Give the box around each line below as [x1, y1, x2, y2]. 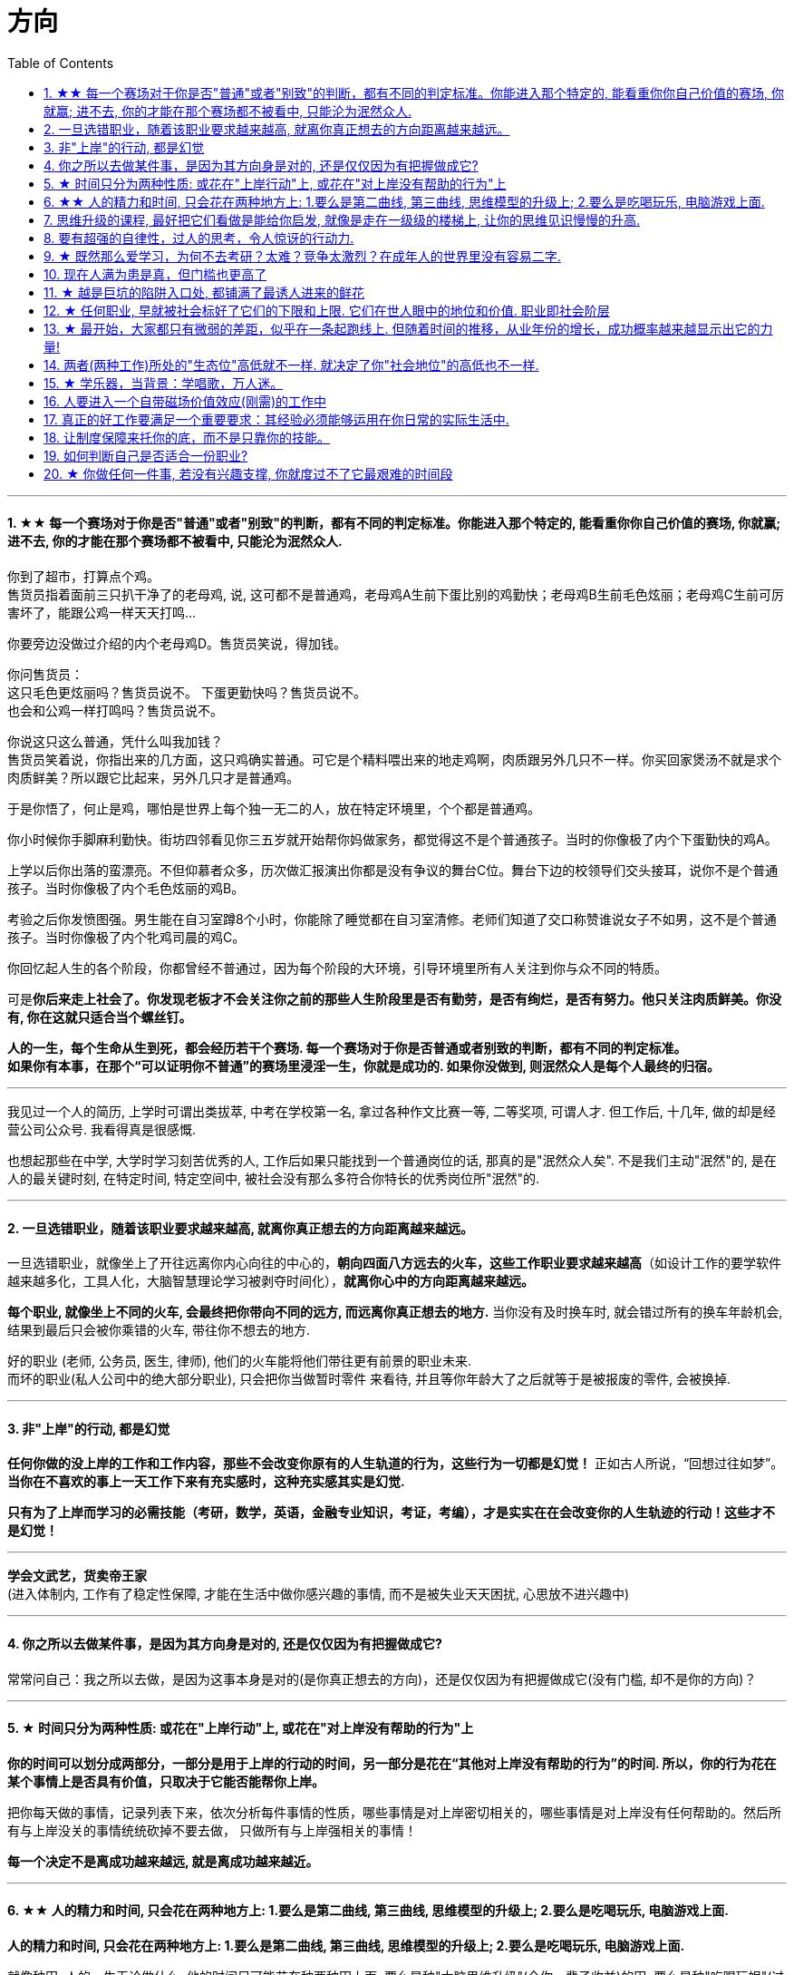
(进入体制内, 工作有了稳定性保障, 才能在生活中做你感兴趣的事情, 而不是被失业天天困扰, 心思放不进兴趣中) [7, 1586, 630, 1602]
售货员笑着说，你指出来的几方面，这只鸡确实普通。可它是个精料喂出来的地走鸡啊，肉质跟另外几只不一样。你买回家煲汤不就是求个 [7, 751, 781, 767]
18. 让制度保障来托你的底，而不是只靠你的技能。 [44, 429, 331, 445]
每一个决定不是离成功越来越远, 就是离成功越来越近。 [7, 1853, 319, 1869]
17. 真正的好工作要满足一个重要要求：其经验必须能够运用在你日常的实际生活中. [44, 411, 509, 427]
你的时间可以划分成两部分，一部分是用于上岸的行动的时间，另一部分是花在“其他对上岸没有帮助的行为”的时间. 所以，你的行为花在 [7, 1755, 777, 1771]
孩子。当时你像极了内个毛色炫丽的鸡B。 [7, 880, 245, 896]
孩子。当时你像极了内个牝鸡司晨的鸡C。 [7, 929, 246, 945]
